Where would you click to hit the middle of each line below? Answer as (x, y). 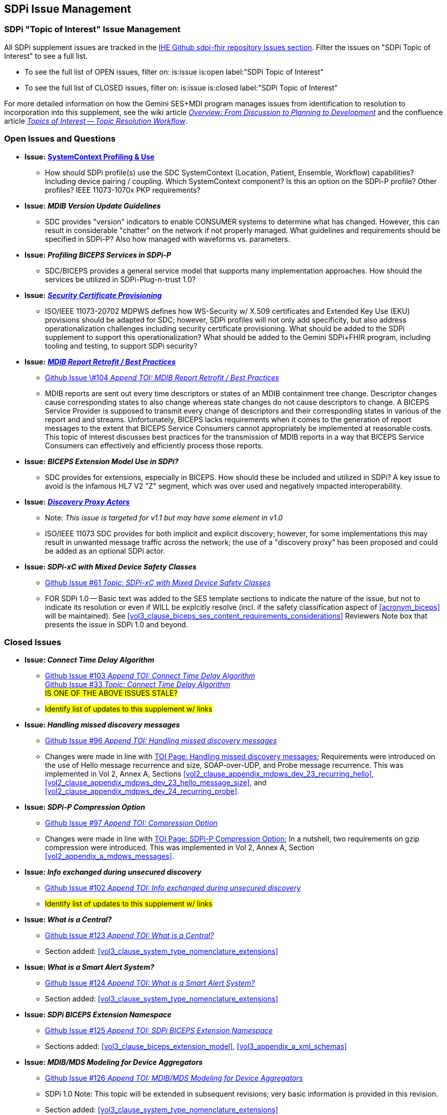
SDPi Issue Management (68, 9)
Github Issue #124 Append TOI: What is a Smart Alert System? (150, 983)
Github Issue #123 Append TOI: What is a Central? (130, 936)
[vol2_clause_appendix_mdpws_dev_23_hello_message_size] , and (156, 783)
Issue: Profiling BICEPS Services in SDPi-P (98, 255)
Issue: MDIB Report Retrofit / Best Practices (100, 361)
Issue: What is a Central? (68, 920)
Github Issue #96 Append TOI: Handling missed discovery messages (161, 741)
